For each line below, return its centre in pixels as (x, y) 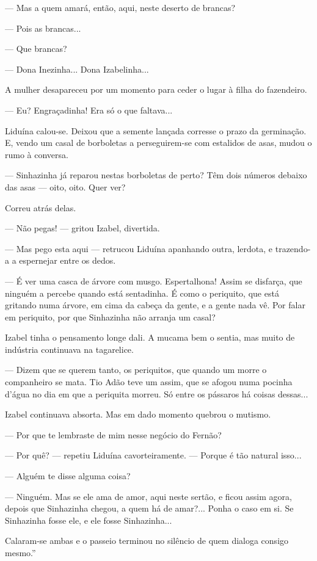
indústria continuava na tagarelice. (69, 349)
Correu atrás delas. (41, 207)
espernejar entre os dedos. (67, 260)
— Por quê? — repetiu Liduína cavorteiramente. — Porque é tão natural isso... (153, 455)
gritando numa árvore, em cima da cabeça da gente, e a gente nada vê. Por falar (155, 305)
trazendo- (293, 248)
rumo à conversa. (37, 154)
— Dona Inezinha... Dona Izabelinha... (77, 69)
